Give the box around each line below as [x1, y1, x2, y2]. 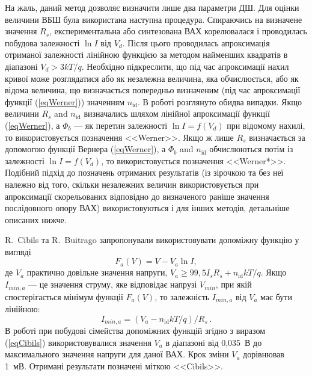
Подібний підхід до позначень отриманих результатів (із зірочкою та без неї [5, 166, 284, 179]
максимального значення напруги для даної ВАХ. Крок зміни [5, 348, 229, 360]
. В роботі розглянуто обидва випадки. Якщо [138, 95, 302, 108]
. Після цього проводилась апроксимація [122, 36, 270, 49]
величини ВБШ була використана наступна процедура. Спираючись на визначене [5, 13, 302, 25]
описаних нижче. [5, 213, 67, 226]
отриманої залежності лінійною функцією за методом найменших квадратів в [5, 48, 288, 61]
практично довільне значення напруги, [26, 266, 168, 279]
